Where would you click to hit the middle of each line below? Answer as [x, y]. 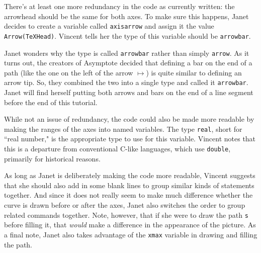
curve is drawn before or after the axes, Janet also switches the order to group [125, 205]
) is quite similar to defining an [194, 72]
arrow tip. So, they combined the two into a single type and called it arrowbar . [126, 82]
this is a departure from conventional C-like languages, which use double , [117, 149]
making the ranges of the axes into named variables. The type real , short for [123, 129]
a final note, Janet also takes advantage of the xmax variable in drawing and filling [131, 234]
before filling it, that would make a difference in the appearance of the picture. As [130, 225]
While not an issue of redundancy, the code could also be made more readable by [129, 119]
